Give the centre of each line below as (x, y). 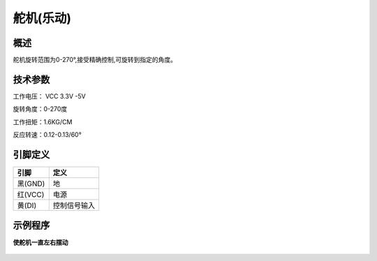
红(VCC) (31, 195)
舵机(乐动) (42, 18)
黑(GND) (31, 184)
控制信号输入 (74, 206)
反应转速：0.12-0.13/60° (47, 135)
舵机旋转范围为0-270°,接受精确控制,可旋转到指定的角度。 (95, 60)
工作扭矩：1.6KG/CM (43, 121)
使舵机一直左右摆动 (40, 242)
